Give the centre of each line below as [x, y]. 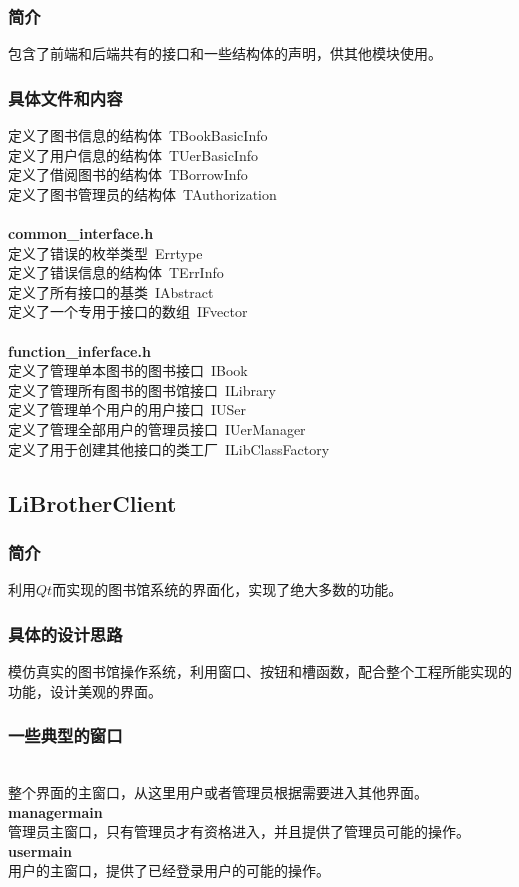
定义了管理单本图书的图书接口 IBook [128, 370]
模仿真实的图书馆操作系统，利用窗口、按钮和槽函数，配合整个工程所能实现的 [260, 670]
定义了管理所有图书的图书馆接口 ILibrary [142, 389]
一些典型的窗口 [65, 735]
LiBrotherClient [92, 502]
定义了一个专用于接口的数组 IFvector [128, 311]
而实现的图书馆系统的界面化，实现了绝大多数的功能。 [227, 589]
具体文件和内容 [65, 97]
